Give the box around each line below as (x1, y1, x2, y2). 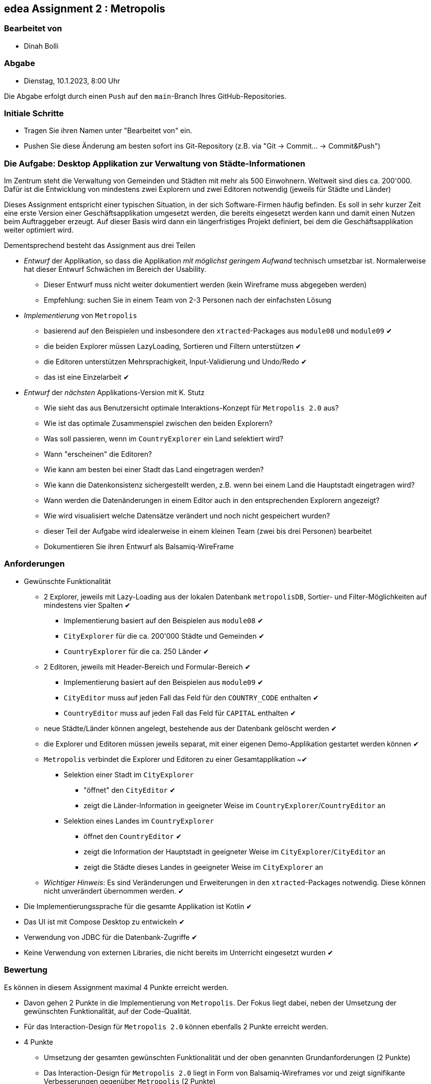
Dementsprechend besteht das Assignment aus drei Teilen (4, 241, 195, 250)
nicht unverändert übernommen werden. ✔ (44, 886, 184, 895)
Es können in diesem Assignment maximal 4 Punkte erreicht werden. (4, 983, 229, 992)
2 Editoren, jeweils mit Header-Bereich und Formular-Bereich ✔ (44, 662, 251, 671)
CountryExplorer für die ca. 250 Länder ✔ (64, 647, 209, 656)
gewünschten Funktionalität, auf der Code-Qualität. (24, 1006, 192, 1015)
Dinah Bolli (24, 41, 59, 50)
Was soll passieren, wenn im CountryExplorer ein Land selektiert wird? (44, 434, 283, 443)
